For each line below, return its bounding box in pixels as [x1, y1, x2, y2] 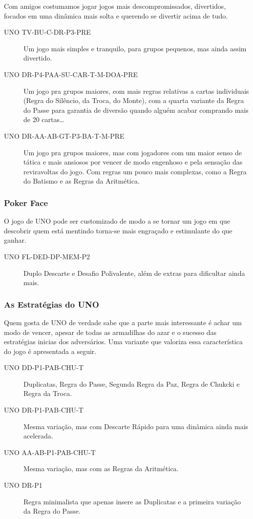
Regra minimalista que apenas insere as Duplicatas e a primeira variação [23, 496, 241, 506]
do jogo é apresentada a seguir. [4, 346, 97, 356]
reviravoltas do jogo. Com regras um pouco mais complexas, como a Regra [23, 166, 247, 176]
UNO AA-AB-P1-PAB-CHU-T [4, 447, 96, 457]
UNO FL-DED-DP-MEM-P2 [4, 251, 90, 261]
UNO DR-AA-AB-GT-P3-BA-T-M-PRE [4, 130, 125, 141]
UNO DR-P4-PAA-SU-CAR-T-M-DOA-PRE [4, 69, 138, 79]
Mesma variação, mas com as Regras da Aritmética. [23, 463, 179, 474]
